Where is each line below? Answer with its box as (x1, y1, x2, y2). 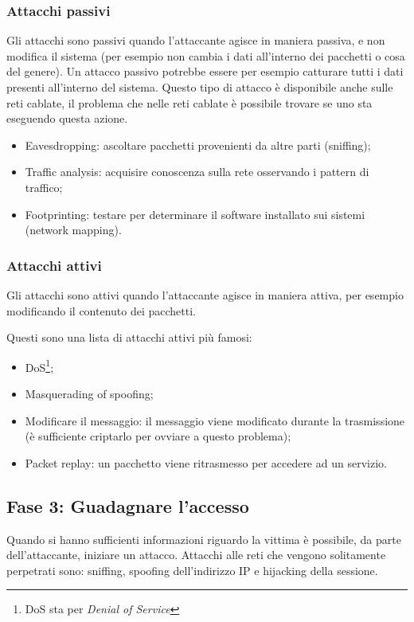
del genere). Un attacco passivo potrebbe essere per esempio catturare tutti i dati (6, 63, 404, 80)
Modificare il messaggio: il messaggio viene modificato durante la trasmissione (25, 412, 405, 428)
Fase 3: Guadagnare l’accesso (6, 493, 249, 518)
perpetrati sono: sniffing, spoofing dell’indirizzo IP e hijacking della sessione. (6, 561, 378, 578)
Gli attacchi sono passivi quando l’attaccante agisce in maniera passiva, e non (6, 32, 385, 49)
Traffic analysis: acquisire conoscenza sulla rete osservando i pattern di (25, 163, 369, 180)
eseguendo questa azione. (6, 110, 128, 127)
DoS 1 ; (25, 356, 54, 375)
